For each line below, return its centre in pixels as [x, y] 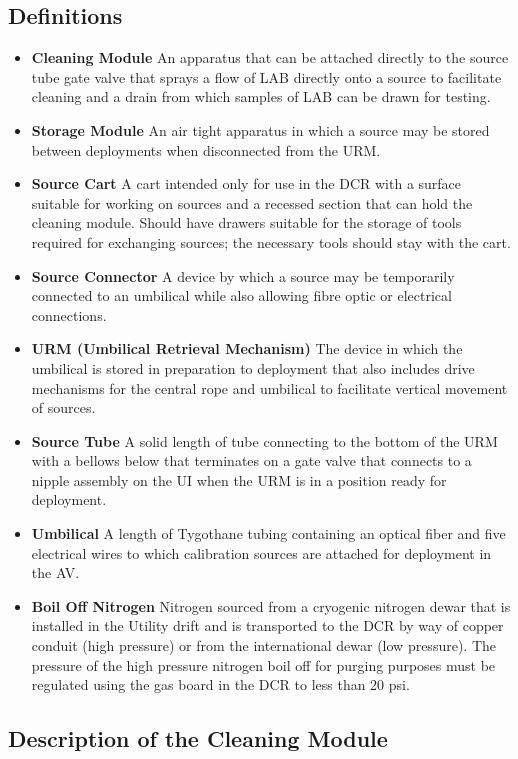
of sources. [63, 407]
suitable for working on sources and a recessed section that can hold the [252, 202]
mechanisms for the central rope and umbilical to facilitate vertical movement [269, 387]
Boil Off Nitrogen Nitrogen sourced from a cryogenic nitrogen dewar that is [271, 605]
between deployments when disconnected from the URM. [206, 149]
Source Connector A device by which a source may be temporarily [243, 275]
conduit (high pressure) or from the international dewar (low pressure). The [263, 645]
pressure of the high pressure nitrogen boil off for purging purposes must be [263, 664]
